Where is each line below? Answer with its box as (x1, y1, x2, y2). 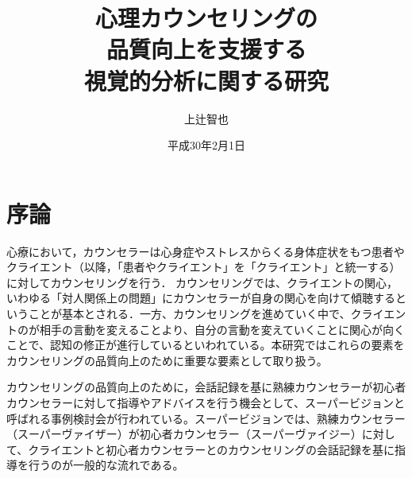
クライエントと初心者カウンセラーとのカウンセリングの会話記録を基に (28, 441, 395, 457)
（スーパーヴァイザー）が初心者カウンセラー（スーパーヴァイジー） (6, 426, 362, 442)
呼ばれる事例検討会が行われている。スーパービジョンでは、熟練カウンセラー (6, 410, 406, 426)
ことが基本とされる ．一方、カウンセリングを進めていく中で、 (28, 305, 351, 321)
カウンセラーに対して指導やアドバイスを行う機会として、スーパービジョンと (6, 394, 405, 410)
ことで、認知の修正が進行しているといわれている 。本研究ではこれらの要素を (6, 336, 405, 353)
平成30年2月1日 (167, 137, 245, 154)
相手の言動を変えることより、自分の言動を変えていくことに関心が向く (39, 321, 406, 337)
